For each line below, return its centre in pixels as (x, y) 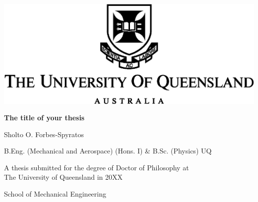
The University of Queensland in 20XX (63, 177)
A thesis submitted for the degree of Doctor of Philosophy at (97, 167)
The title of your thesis (44, 118)
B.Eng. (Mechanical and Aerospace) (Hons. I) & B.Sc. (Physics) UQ (108, 151)
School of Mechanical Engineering (55, 194)
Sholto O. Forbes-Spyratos (44, 134)
